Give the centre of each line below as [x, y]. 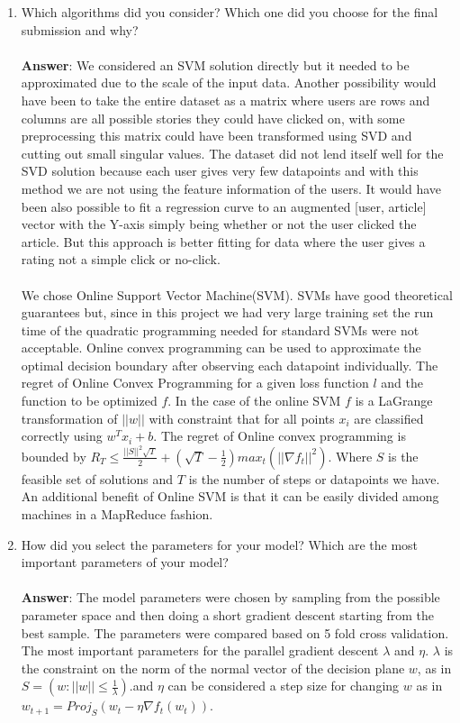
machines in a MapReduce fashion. [117, 513]
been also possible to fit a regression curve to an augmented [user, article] [224, 206]
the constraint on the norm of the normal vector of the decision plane [213, 668]
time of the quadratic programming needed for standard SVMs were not [220, 329]
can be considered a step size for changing [284, 686]
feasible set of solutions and [97, 478]
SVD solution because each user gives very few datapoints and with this [220, 171]
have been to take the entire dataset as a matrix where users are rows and [225, 100]
